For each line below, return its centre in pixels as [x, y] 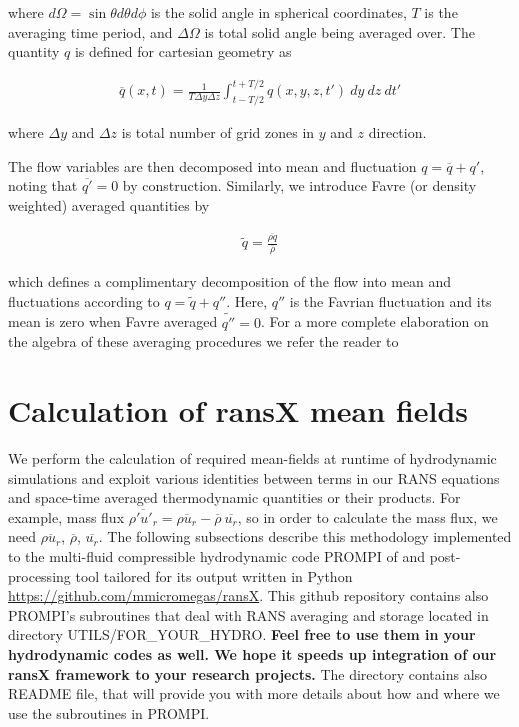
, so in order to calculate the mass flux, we [367, 516]
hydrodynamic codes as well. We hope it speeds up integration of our [252, 653]
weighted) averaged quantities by [109, 204]
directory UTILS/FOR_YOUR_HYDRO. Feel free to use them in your [242, 634]
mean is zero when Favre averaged [113, 321]
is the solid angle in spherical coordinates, [278, 12]
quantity [34, 51]
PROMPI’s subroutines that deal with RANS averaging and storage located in [248, 614]
